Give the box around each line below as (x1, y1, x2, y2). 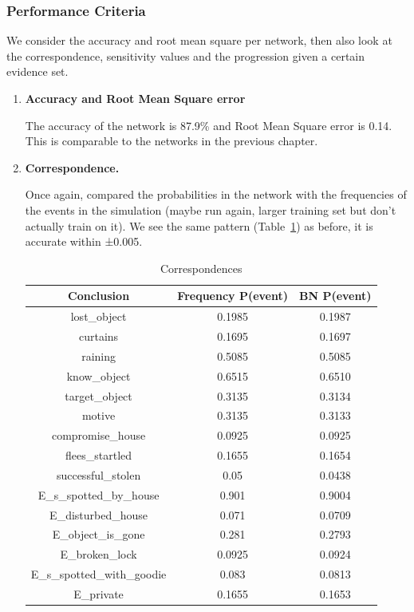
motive (81, 407, 116, 424)
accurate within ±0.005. (25, 233, 143, 250)
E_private (73, 586, 124, 602)
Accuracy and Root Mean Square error (25, 90, 246, 106)
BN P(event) (299, 287, 372, 304)
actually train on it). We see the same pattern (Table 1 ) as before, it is (25, 217, 373, 234)
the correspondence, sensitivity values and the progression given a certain (6, 47, 365, 64)
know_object (66, 367, 131, 384)
